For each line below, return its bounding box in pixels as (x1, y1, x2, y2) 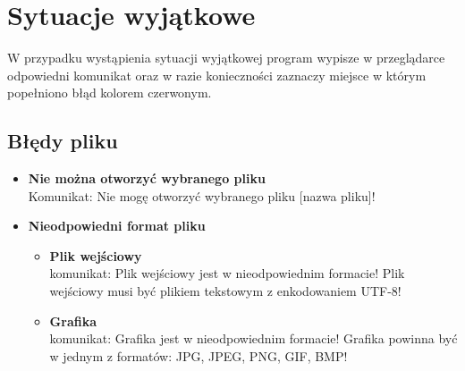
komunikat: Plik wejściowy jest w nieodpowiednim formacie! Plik (49, 264, 405, 282)
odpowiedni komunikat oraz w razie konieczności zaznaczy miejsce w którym (7, 65, 427, 84)
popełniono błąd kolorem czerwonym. (7, 83, 212, 102)
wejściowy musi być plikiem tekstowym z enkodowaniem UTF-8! (49, 282, 402, 300)
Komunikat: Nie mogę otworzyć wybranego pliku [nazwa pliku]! (28, 186, 376, 205)
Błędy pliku (7, 127, 118, 155)
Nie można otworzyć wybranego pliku (28, 169, 266, 188)
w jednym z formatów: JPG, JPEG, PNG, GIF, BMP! (49, 346, 348, 365)
